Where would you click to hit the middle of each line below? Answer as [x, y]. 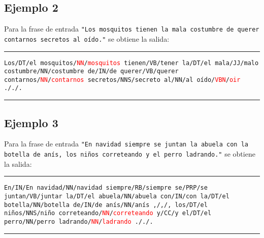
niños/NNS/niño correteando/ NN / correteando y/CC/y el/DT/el [108, 213]
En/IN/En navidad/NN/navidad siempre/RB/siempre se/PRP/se [106, 188]
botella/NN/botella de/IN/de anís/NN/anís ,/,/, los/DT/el [106, 205]
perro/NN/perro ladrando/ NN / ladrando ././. [79, 221]
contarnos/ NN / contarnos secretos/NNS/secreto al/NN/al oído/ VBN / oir [122, 80]
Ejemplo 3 [31, 122]
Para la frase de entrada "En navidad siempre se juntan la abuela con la [126, 144]
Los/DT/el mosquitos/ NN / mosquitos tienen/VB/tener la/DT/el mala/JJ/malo [131, 63]
